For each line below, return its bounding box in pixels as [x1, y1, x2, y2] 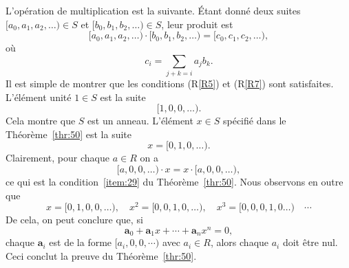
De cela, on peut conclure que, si [6, 212, 143, 227]
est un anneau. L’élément [87, 113, 193, 128]
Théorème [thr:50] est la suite [6, 126, 132, 141]
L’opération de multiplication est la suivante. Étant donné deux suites [6, 3, 301, 17]
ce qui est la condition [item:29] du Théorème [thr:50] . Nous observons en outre [6, 175, 343, 189]
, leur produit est [161, 16, 233, 31]
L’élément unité [6, 89, 72, 104]
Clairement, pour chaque [6, 150, 109, 165]
